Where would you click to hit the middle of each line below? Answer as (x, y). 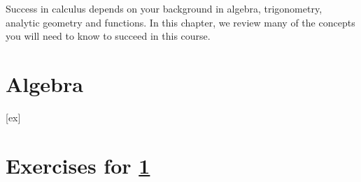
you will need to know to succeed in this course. (108, 36)
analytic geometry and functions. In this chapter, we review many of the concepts (180, 22)
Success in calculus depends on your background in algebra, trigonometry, (164, 8)
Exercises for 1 (78, 165)
